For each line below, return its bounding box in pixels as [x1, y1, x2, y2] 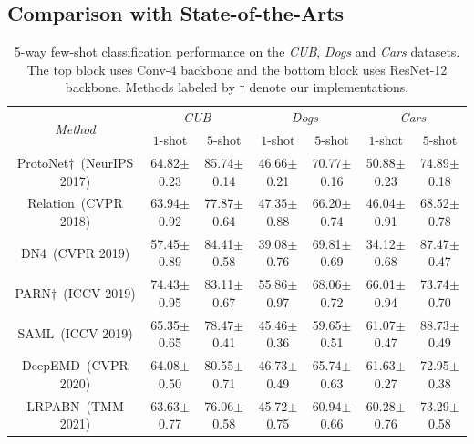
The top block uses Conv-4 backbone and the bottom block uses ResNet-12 [26, 59, 448, 78]
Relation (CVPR [27, 193, 123, 212]
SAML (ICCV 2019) [17, 324, 133, 343]
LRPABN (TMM [26, 396, 124, 415]
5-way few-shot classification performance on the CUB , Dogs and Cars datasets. [14, 42, 460, 61]
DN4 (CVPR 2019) [20, 243, 130, 262]
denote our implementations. [249, 77, 409, 97]
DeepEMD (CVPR [22, 356, 129, 375]
